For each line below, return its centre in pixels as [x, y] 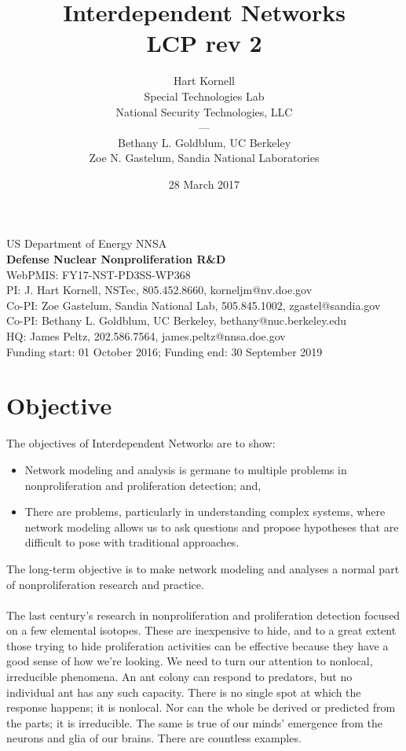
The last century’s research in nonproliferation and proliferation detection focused [203, 615]
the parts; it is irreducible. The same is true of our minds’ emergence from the [194, 722]
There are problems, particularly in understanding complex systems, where [205, 512]
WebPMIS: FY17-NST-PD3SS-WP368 [99, 274]
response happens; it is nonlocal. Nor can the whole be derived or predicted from [201, 707]
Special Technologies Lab [204, 96]
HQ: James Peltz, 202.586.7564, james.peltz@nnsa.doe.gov [146, 336]
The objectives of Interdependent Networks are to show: [141, 443]
